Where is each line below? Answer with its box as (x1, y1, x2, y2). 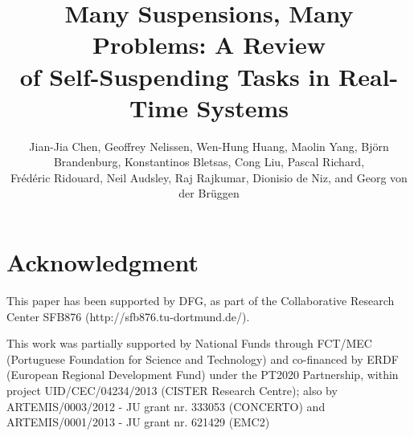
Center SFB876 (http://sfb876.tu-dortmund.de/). (6, 308, 250, 324)
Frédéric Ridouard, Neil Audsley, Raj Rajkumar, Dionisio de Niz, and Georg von (10, 169, 408, 185)
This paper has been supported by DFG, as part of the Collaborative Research (6, 292, 395, 308)
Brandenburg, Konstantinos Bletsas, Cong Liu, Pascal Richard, (53, 153, 365, 170)
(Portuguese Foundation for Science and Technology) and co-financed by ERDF (6, 350, 399, 367)
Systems (196, 91, 289, 124)
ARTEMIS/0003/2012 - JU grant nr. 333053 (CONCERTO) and (6, 397, 326, 414)
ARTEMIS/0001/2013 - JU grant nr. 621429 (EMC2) (6, 414, 270, 430)
